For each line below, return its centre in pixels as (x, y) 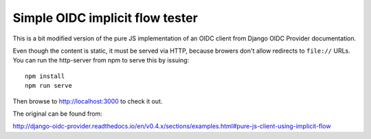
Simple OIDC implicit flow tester (105, 18)
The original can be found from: (58, 114)
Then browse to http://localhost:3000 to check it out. (88, 101)
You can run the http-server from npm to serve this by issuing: (101, 60)
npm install (45, 76)
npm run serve (48, 86)
